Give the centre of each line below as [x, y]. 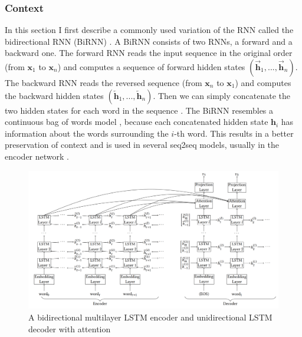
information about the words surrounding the [87, 133]
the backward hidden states [54, 95]
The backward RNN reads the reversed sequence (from [104, 82]
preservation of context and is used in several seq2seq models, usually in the [142, 145]
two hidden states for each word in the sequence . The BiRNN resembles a [139, 110]
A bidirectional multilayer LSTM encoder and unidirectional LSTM [150, 317]
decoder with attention [70, 328]
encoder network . [37, 156]
